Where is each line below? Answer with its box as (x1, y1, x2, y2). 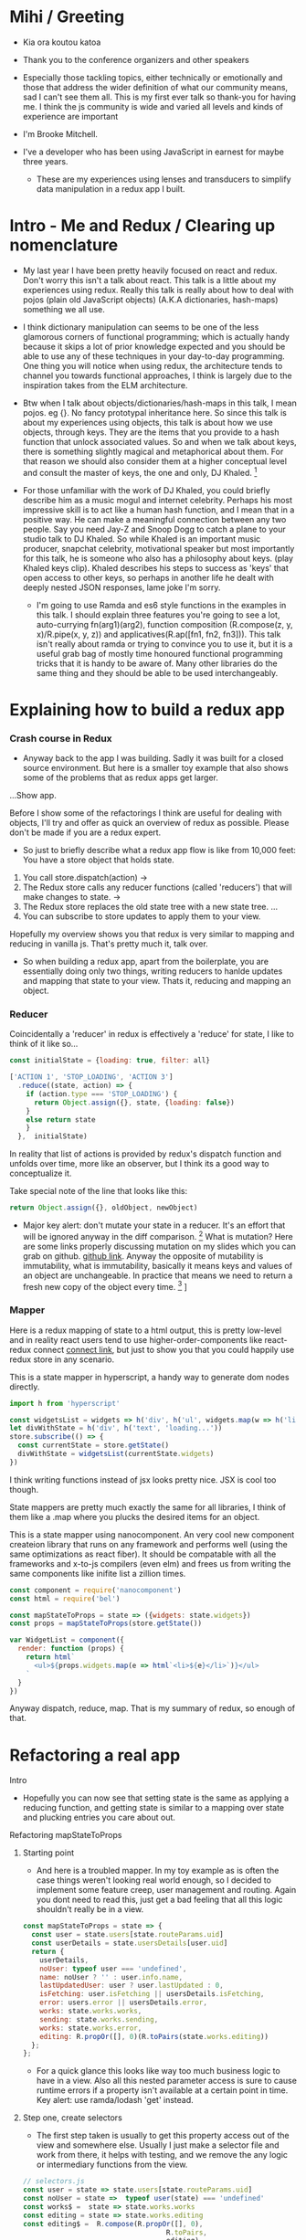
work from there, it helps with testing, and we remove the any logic (36, 2150, 289, 2161)
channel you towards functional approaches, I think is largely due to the (22, 370, 292, 381)
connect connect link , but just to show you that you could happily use (33, 1344, 295, 1355)
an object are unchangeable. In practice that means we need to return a (22, 1270, 293, 1281)
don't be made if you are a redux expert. (9, 827, 162, 838)
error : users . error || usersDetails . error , (39, 1998, 208, 2007)
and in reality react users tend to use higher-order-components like (9, 1334, 263, 1345)
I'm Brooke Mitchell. (22, 128, 99, 139)
